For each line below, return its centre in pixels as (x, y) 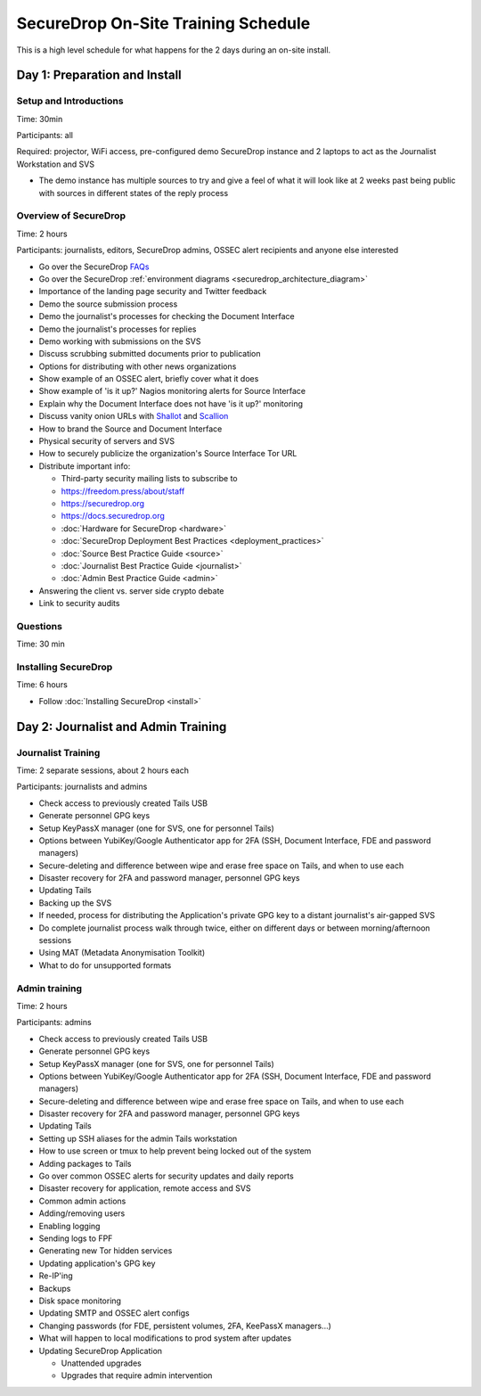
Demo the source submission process (108, 304)
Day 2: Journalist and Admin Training (122, 727)
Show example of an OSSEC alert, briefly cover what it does (149, 379)
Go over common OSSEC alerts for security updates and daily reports (166, 1176)
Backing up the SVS (75, 903)
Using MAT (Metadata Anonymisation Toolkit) (122, 953)
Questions (39, 626)
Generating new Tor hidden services (106, 1251)
